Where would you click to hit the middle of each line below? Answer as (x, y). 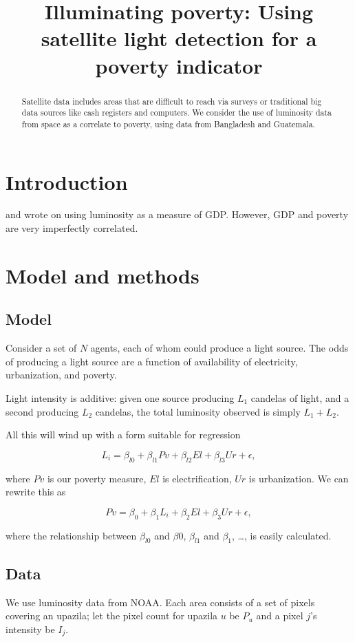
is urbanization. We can (299, 478)
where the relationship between (71, 535)
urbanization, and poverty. (61, 375)
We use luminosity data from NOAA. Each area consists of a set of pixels (160, 602)
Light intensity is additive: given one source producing (120, 398)
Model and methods (103, 275)
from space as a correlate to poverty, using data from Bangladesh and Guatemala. (168, 124)
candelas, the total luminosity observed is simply (198, 411)
